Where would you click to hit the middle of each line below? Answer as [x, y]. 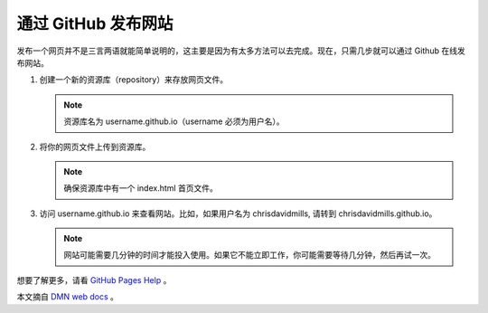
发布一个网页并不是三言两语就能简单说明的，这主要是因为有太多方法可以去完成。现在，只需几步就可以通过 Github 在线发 [241, 51]
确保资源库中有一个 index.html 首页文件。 [141, 188]
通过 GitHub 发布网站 [95, 24]
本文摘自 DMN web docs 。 [68, 297]
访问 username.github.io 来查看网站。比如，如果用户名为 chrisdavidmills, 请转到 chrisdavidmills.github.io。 [238, 213]
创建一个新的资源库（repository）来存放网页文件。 [134, 80]
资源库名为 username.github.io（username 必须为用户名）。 [174, 121]
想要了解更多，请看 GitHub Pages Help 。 [94, 280]
